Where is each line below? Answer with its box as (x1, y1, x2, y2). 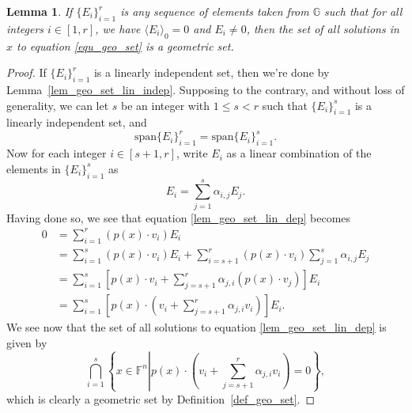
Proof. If (6, 64, 47, 81)
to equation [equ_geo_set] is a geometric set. (17, 37, 234, 54)
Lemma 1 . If (6, 3, 73, 19)
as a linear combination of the (226, 145, 372, 161)
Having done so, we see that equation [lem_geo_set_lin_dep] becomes (6, 209, 351, 225)
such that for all (324, 3, 403, 19)
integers (6, 20, 44, 36)
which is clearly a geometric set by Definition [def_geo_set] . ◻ (6, 390, 316, 407)
